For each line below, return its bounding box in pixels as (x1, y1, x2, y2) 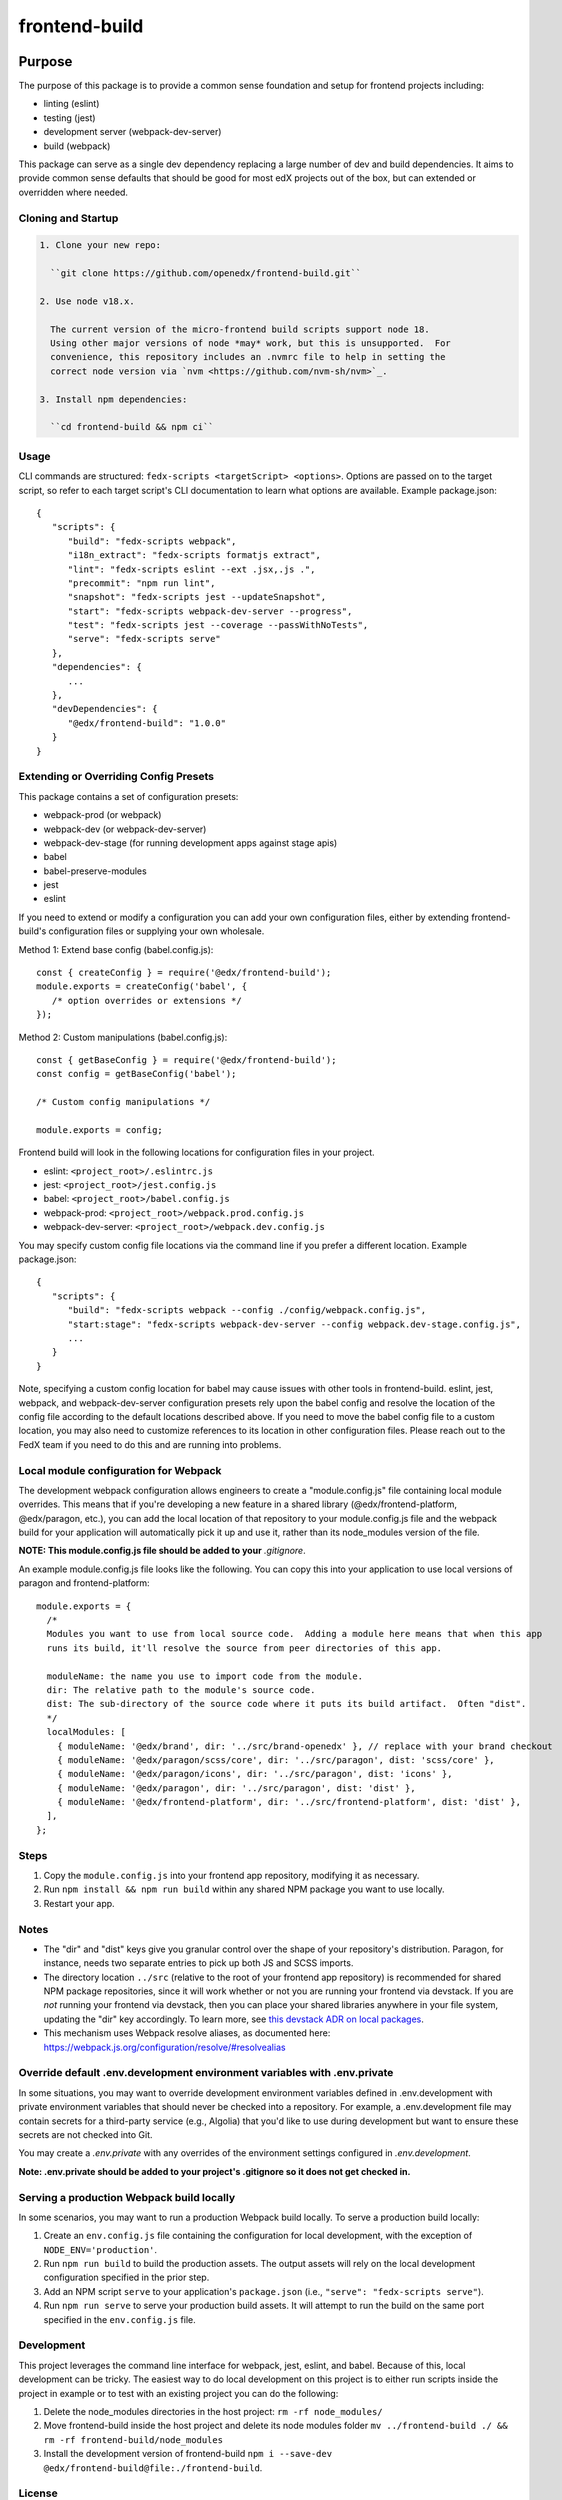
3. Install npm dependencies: (39, 393, 188, 405)
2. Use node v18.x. (39, 295, 135, 307)
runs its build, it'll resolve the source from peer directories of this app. (46, 1642, 443, 1654)
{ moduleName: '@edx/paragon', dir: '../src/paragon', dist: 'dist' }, (56, 1782, 416, 1794)
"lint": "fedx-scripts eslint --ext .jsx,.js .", (67, 563, 316, 575)
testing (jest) (43, 111, 96, 124)
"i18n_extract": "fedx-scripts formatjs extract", (67, 550, 322, 561)
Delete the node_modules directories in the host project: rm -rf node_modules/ (43, 2405, 384, 2417)
